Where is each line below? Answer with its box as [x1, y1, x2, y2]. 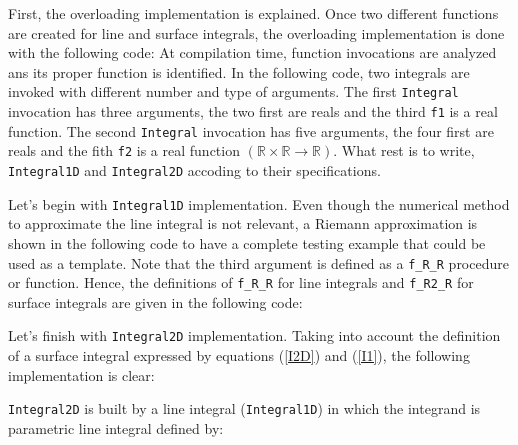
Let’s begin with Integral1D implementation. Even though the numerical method [8, 193, 510, 214]
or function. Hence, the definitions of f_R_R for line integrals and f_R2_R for [8, 272, 474, 293]
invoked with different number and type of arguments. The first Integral [8, 81, 459, 102]
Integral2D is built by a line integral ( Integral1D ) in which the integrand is [8, 398, 481, 419]
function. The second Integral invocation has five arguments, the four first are [8, 120, 494, 141]
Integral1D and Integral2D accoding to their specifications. [8, 160, 381, 180]
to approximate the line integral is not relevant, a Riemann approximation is [8, 213, 478, 234]
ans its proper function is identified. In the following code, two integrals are [8, 61, 470, 82]
